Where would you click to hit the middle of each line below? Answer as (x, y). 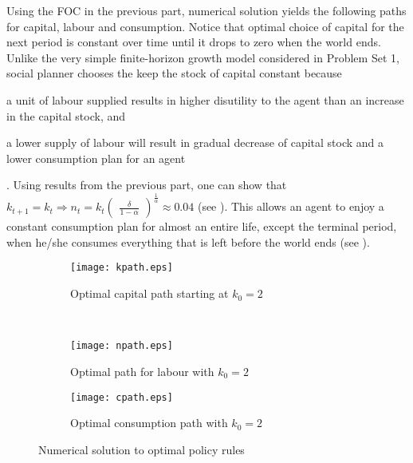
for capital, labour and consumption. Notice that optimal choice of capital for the (205, 26)
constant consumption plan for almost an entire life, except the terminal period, (202, 226)
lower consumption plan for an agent (96, 158)
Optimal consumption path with (149, 423)
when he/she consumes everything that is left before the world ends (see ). (188, 241)
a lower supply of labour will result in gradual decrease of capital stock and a (195, 142)
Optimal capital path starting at (149, 293)
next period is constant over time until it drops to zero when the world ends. (194, 42)
